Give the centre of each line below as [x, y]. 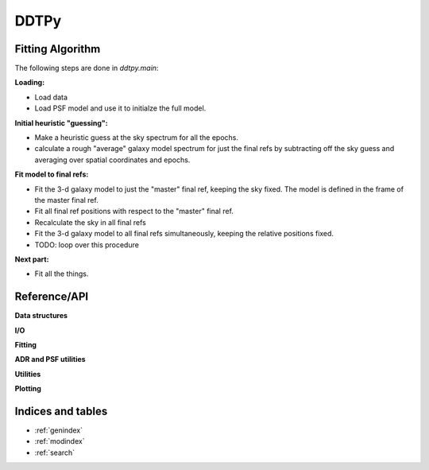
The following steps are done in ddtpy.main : [87, 68]
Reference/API [52, 297]
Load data [51, 97]
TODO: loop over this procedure [87, 245]
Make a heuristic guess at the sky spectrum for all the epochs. [136, 138]
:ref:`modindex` [60, 441]
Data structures [41, 316]
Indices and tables [61, 411]
